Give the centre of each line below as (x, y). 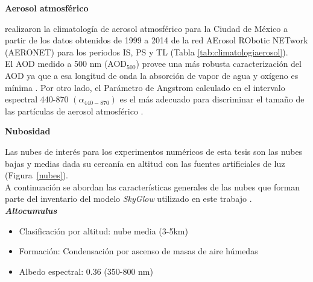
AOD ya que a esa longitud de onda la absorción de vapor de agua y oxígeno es (152, 75)
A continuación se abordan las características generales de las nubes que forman (153, 186)
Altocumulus (31, 210)
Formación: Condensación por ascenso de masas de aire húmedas (138, 251)
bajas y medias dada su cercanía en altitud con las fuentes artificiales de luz (145, 163)
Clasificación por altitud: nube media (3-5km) (103, 230)
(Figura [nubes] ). (36, 175)
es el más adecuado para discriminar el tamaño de (212, 99)
